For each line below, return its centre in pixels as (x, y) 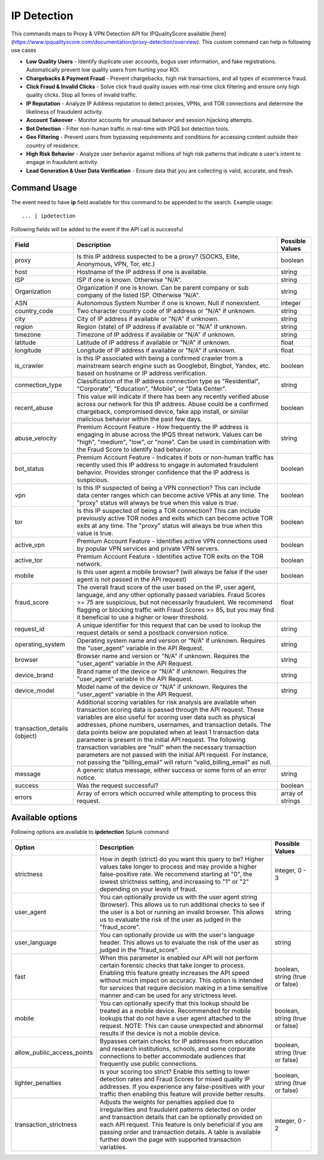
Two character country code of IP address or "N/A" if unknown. (166, 311)
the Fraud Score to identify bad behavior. (135, 449)
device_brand (34, 675)
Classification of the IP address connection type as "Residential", (169, 381)
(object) (26, 736)
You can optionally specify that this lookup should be (174, 1003)
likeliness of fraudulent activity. (64, 112)
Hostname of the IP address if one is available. (142, 272)
